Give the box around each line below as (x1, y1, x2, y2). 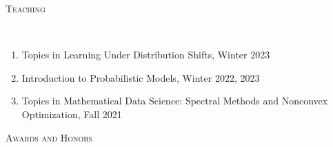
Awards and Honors (6, 130, 93, 144)
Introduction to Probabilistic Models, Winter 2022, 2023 (21, 70, 260, 84)
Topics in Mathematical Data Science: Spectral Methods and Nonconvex (21, 93, 328, 108)
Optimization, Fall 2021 (21, 106, 122, 121)
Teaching (6, 1, 46, 15)
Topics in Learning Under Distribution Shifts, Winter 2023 (21, 47, 270, 62)
